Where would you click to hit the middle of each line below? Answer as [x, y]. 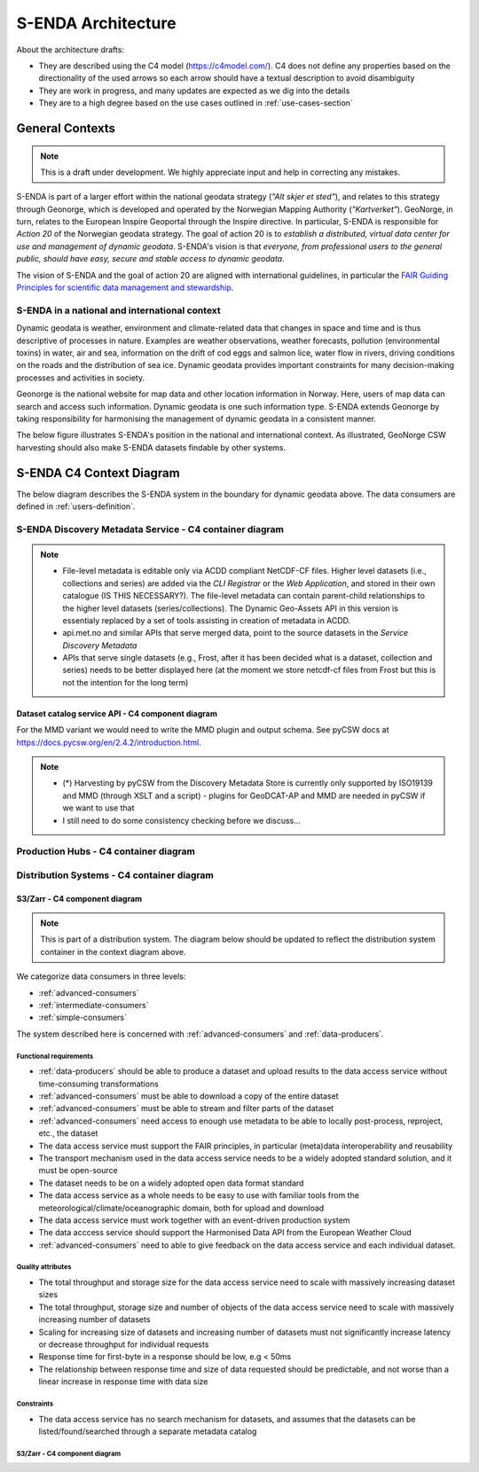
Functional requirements [55, 1056]
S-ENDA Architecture [96, 23]
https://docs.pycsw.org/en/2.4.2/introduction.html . [109, 742]
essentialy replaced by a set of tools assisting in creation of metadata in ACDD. [207, 620]
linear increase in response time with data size [123, 1382]
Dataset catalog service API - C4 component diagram [117, 713]
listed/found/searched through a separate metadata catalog [148, 1431]
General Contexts [66, 128]
